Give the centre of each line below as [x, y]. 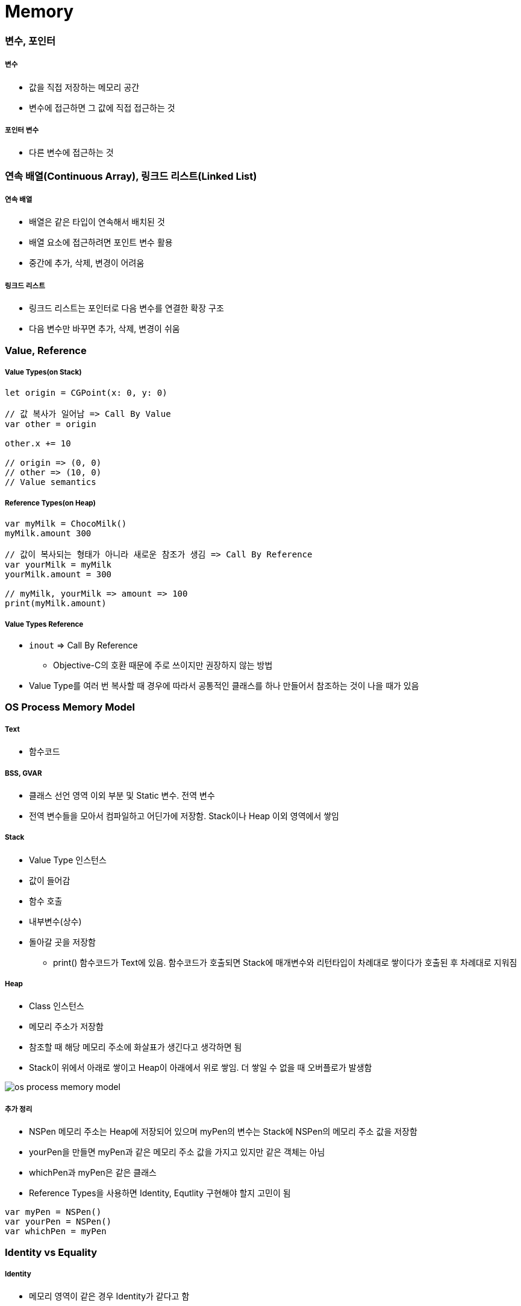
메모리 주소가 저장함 [66, 1027]
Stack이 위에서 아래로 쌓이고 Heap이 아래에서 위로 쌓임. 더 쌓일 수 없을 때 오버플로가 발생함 [201, 1068]
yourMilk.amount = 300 [58, 575]
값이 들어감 [50, 880]
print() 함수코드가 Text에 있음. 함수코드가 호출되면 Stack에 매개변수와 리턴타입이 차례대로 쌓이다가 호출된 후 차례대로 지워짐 [285, 962]
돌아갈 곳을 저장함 [62, 942]
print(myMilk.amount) [56, 604]
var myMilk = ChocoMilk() [66, 524]
